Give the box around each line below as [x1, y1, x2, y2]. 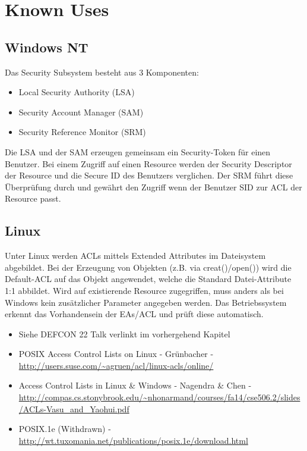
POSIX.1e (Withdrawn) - [18, 422, 111, 435]
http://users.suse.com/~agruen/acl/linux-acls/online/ [18, 359, 214, 371]
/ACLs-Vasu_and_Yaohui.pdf [18, 402, 129, 415]
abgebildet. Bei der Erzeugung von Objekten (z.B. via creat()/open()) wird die [5, 261, 292, 273]
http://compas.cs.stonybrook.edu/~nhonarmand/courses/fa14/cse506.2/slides [18, 391, 300, 403]
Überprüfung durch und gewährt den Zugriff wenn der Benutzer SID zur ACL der [5, 180, 302, 193]
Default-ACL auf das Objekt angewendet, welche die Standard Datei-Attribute [5, 273, 292, 285]
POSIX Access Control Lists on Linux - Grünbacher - [18, 347, 214, 360]
